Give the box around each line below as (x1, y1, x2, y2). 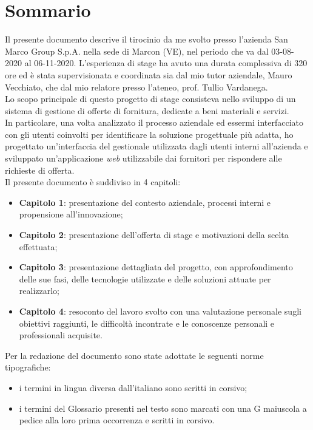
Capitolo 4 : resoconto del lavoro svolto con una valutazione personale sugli (19, 305, 301, 317)
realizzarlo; (19, 284, 59, 297)
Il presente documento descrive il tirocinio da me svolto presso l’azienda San (5, 33, 288, 46)
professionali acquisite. (19, 329, 103, 341)
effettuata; (19, 240, 58, 253)
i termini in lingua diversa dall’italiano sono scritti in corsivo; (19, 381, 247, 394)
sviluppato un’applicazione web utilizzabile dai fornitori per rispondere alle (5, 152, 282, 165)
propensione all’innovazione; (19, 208, 123, 220)
